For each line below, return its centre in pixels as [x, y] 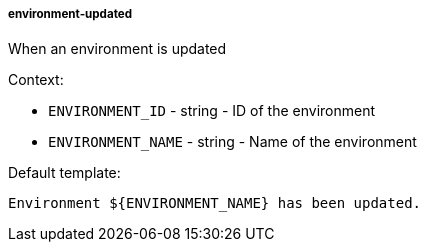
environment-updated [70, 14]
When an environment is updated [117, 49]
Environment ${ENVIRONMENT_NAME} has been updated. [215, 203]
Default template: [64, 173]
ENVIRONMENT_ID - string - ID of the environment [212, 111]
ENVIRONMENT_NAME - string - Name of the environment [232, 142]
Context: [36, 80]
